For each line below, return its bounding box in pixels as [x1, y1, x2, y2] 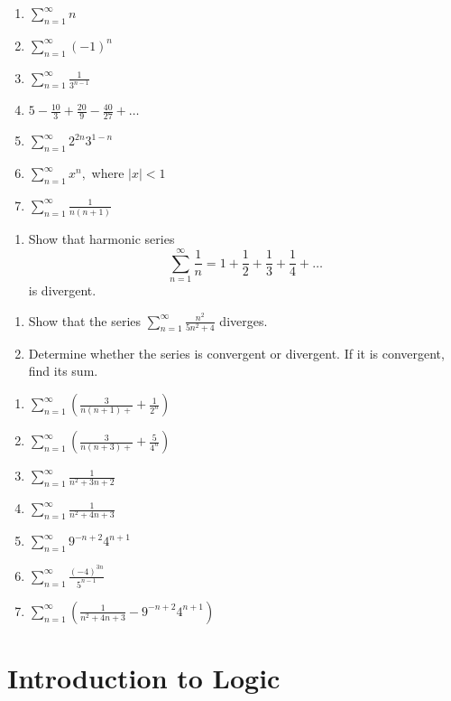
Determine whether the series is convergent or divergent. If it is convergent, [28, 343, 445, 362]
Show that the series [28, 311, 142, 330]
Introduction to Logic [7, 659, 281, 696]
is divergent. [28, 280, 97, 299]
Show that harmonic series [28, 229, 175, 248]
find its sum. [28, 361, 98, 380]
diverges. [219, 311, 268, 330]
